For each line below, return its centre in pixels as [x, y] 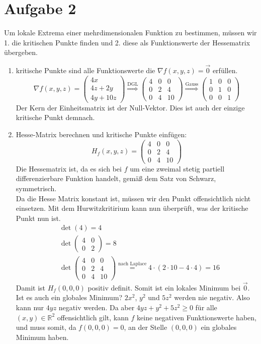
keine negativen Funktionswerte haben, [197, 317]
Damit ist [31, 287]
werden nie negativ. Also [212, 297]
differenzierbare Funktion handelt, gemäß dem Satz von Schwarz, [116, 178]
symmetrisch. [36, 188]
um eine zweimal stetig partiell [177, 168]
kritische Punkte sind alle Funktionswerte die [85, 70]
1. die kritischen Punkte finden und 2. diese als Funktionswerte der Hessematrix [127, 42]
